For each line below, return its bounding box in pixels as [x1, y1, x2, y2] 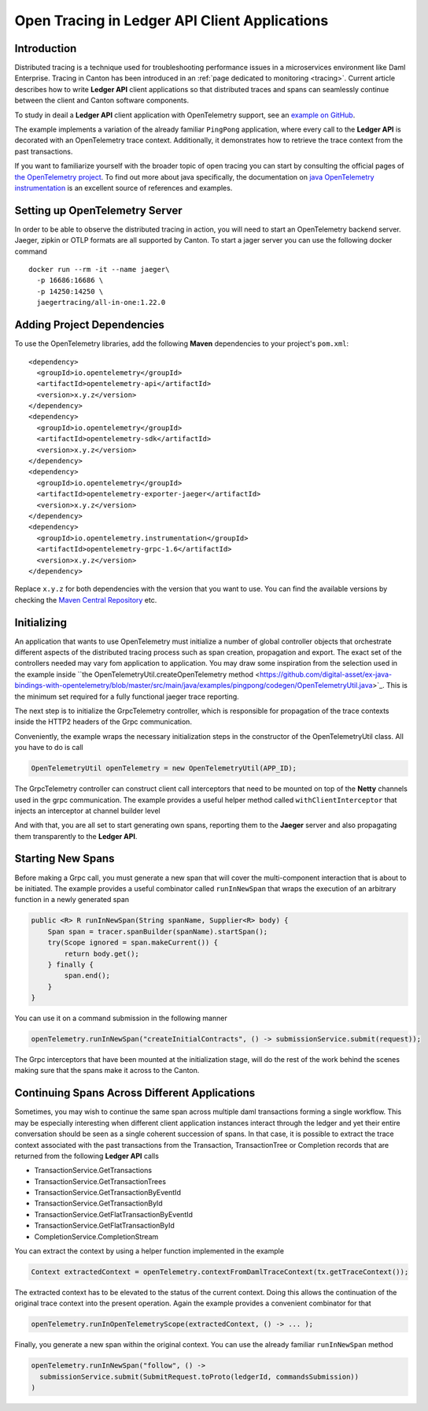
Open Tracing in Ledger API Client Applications [14, 12, 329, 29]
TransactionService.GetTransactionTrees [34, 1176, 167, 1186]
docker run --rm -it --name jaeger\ [28, 265, 170, 274]
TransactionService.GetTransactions [34, 1166, 153, 1175]
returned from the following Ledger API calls [14, 1151, 159, 1160]
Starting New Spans [14, 852, 115, 866]
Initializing [14, 615, 67, 629]
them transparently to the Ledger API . [14, 831, 138, 841]
